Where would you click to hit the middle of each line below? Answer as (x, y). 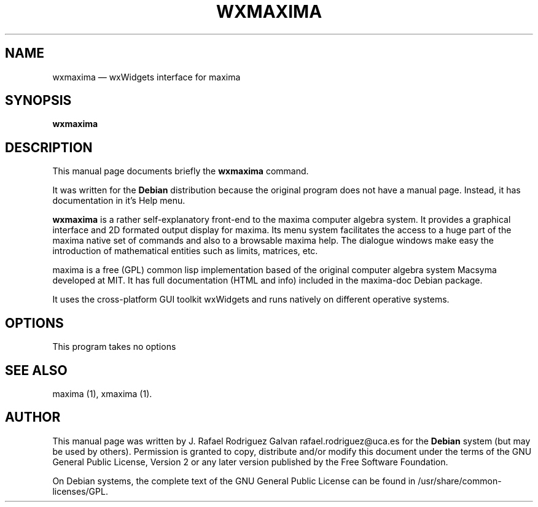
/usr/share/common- (460, 481)
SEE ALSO (36, 370)
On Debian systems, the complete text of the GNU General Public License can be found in (234, 481)
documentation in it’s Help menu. (119, 201)
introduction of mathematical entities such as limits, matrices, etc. (185, 251)
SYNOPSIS (38, 101)
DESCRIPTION (49, 147)
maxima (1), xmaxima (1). (102, 393)
